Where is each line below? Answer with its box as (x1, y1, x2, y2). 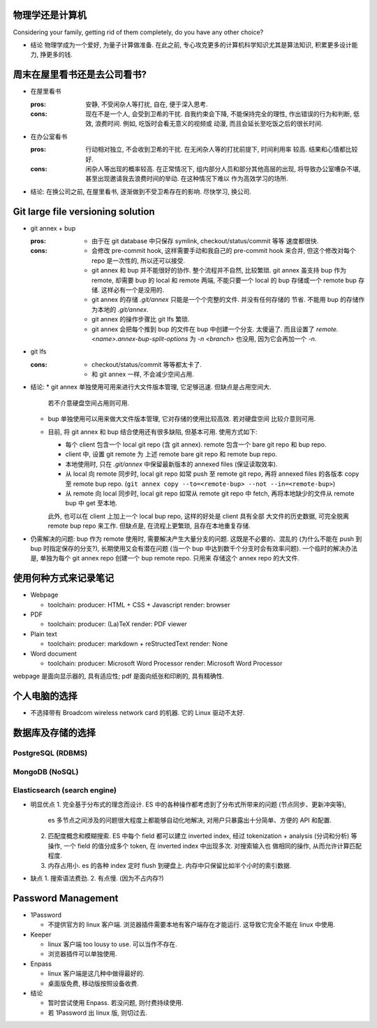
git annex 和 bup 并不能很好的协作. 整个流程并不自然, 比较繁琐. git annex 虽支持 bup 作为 (91, 266, 347, 275)
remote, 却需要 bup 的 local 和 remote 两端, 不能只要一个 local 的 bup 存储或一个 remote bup (91, 276, 357, 284)
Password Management (13, 892, 119, 904)
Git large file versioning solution (13, 205, 155, 217)
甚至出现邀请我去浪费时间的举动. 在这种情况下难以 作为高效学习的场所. (85, 175, 288, 183)
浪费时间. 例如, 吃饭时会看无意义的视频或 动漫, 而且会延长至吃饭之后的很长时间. (94, 120, 323, 128)
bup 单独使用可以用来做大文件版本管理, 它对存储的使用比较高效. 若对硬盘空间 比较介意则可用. (47, 414, 316, 423)
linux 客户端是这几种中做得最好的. (47, 969, 145, 978)
